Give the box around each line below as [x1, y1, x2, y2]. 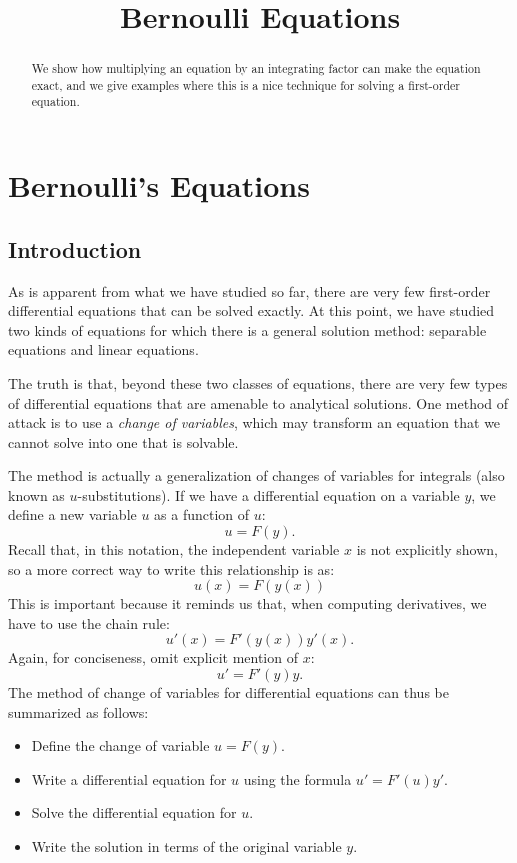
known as [8, 484, 65, 505]
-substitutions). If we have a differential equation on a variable [77, 484, 460, 505]
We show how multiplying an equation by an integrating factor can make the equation [31, 60, 481, 77]
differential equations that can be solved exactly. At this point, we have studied [8, 300, 495, 321]
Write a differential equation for [31, 768, 227, 789]
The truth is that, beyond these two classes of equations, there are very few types [8, 372, 508, 393]
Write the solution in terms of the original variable [31, 836, 342, 856]
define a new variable [8, 504, 137, 525]
